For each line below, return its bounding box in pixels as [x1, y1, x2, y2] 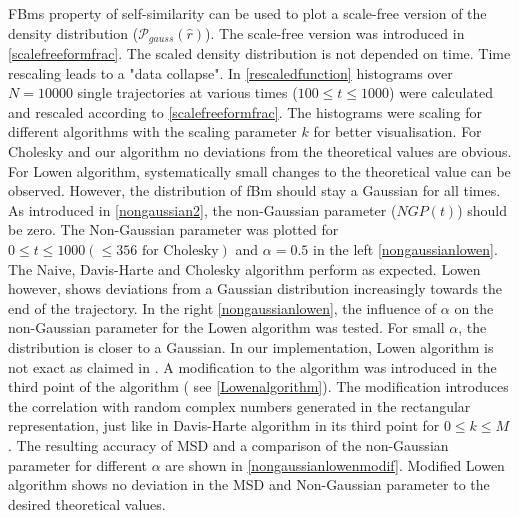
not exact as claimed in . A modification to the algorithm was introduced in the [8, 356, 497, 377]
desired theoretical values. [8, 493, 166, 514]
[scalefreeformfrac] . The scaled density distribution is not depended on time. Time [8, 43, 511, 64]
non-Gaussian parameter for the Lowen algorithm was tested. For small [8, 317, 445, 338]
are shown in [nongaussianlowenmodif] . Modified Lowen [165, 454, 505, 475]
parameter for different [8, 454, 147, 475]
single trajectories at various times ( [77, 82, 298, 103]
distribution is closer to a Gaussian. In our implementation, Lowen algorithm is [8, 336, 494, 357]
